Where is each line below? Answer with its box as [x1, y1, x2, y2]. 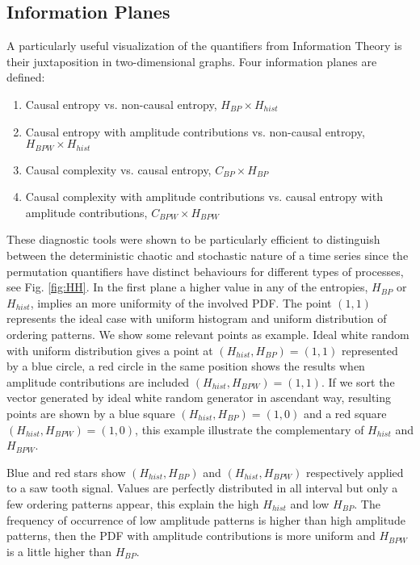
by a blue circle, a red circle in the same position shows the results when [6, 358, 365, 375]
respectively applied [305, 463, 404, 480]
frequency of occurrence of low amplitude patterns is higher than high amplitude [6, 511, 405, 528]
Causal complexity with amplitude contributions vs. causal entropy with [25, 188, 383, 205]
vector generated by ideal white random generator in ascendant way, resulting [6, 389, 391, 406]
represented [341, 341, 398, 358]
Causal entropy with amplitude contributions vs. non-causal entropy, [25, 123, 365, 140]
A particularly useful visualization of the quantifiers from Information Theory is [6, 37, 402, 54]
